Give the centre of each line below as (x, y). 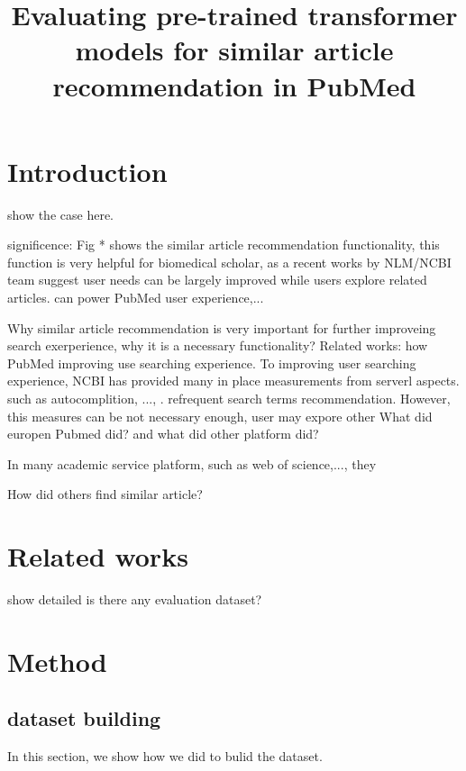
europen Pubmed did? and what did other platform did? (163, 434)
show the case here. (60, 214)
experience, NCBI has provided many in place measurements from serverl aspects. (233, 381)
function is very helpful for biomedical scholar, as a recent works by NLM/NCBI (229, 262)
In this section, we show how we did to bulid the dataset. (165, 756)
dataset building (84, 718)
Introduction (87, 171)
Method (57, 661)
